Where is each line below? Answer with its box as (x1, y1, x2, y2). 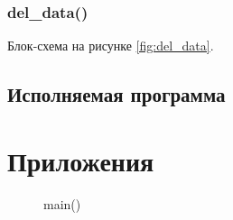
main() (43, 194, 81, 213)
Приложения (7, 142, 154, 179)
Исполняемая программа (7, 80, 226, 108)
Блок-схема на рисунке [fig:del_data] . (7, 36, 214, 55)
